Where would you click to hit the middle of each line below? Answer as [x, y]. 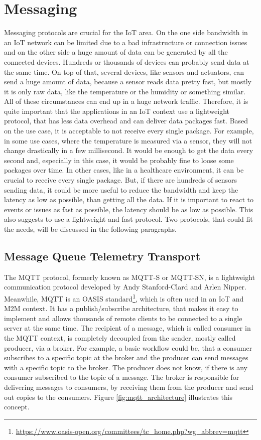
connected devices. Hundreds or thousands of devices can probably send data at [127, 61]
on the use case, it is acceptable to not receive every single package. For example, [129, 131]
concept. [17, 407]
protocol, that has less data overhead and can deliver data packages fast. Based [126, 121]
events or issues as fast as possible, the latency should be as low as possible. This [129, 209]
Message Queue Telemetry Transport [102, 256]
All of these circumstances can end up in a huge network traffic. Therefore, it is [126, 101]
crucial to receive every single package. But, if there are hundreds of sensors [120, 180]
